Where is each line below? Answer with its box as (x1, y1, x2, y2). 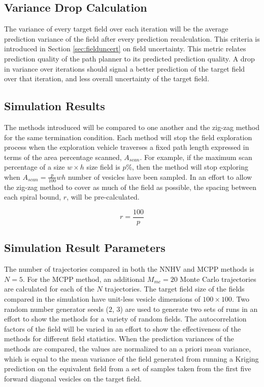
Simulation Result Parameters (4, 240, 166, 255)
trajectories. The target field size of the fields (105, 283, 245, 294)
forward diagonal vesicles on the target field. (4, 373, 142, 383)
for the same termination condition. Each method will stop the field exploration (4, 132, 252, 142)
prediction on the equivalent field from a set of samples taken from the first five (4, 363, 251, 374)
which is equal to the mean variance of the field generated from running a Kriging (4, 353, 259, 364)
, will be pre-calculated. (67, 191, 140, 202)
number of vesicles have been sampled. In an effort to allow (68, 171, 252, 182)
